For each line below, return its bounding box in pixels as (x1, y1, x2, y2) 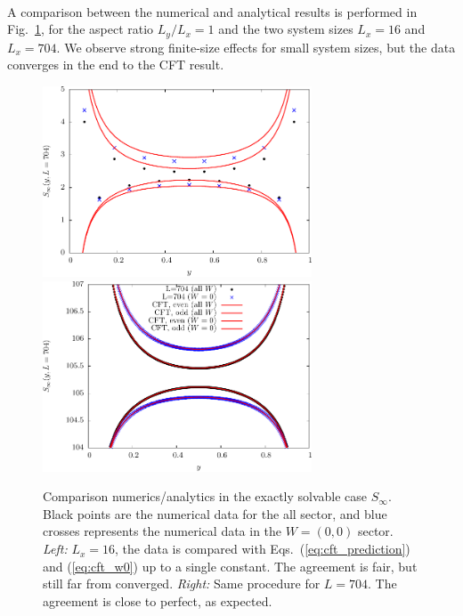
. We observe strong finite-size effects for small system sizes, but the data (56, 37, 456, 56)
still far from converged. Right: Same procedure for (43, 574, 321, 593)
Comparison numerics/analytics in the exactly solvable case (43, 487, 368, 506)
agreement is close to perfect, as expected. (43, 591, 272, 610)
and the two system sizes (218, 20, 353, 38)
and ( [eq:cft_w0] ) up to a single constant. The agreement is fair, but (43, 556, 418, 575)
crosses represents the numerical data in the (43, 522, 282, 540)
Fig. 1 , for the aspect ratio (7, 20, 154, 38)
